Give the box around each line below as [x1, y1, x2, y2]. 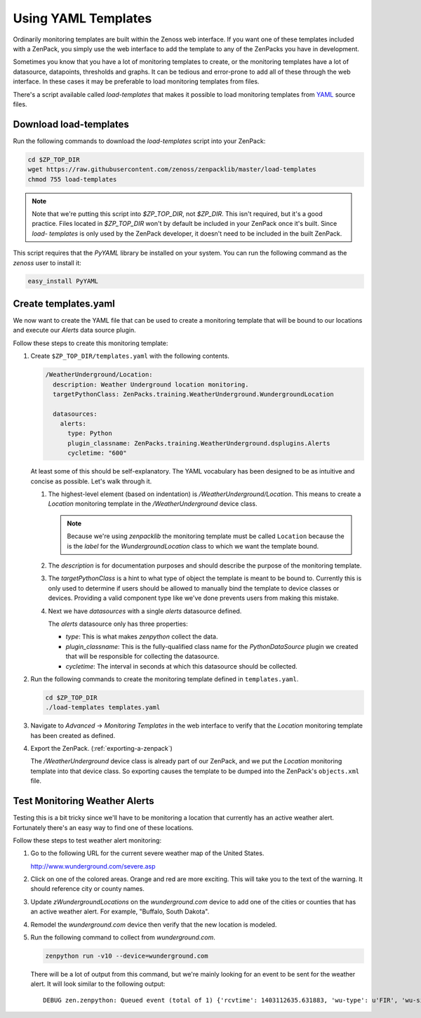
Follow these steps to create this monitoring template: [13, 339, 168, 347]
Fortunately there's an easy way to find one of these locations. [13, 823, 194, 831]
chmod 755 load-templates [27, 175, 117, 183]
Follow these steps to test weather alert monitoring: [13, 836, 161, 845]
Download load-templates [13, 118, 129, 130]
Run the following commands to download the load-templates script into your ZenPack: [13, 137, 266, 145]
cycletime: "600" [67, 449, 128, 457]
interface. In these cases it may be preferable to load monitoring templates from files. [13, 77, 260, 86]
